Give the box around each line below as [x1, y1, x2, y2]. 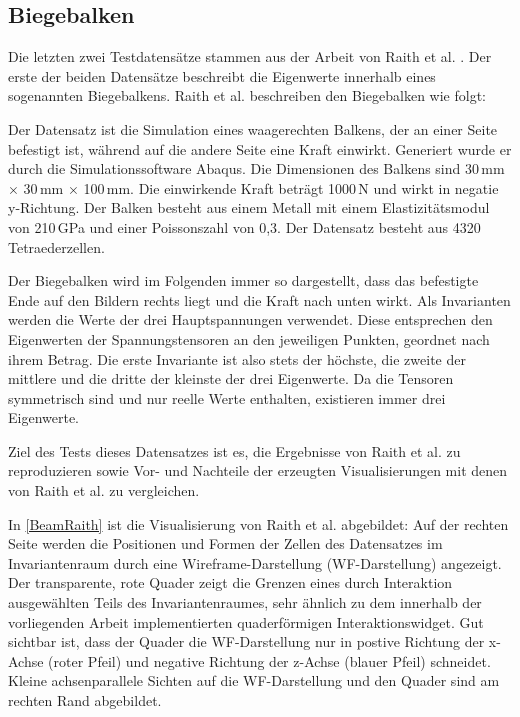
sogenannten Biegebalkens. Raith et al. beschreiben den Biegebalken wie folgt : [8, 85, 487, 106]
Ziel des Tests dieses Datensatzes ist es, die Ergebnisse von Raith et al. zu [8, 440, 461, 461]
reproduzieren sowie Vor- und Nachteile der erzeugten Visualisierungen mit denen [8, 460, 508, 481]
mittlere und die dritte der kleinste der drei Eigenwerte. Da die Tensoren [8, 368, 454, 389]
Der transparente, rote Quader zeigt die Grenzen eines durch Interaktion [8, 572, 453, 593]
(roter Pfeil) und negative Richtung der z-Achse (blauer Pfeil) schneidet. [48, 650, 491, 671]
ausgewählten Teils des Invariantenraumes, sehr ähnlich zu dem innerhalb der [8, 592, 482, 613]
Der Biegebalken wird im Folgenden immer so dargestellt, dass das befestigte [8, 270, 479, 291]
